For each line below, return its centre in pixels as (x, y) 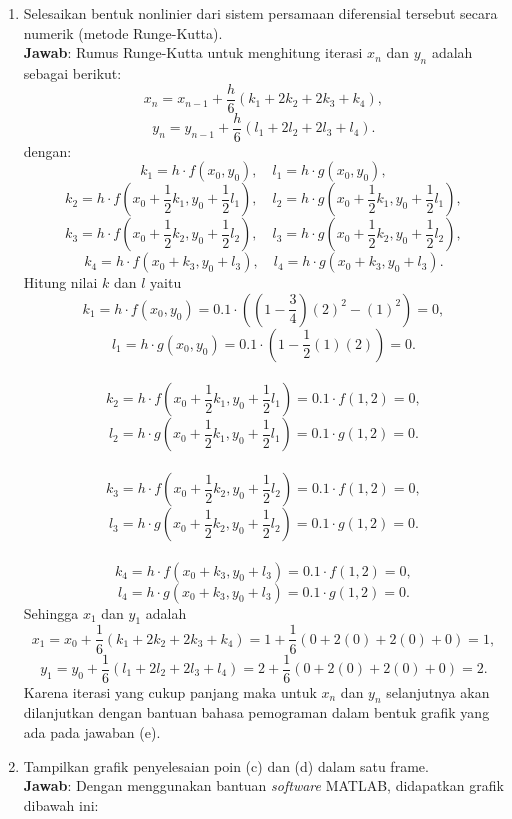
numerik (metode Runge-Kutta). (123, 32)
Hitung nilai (60, 282)
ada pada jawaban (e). (92, 731)
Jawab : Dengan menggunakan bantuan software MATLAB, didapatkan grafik (263, 785)
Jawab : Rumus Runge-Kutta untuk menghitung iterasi (193, 52)
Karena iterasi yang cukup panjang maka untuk (170, 691)
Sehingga (51, 612)
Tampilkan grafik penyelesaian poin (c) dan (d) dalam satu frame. (226, 765)
